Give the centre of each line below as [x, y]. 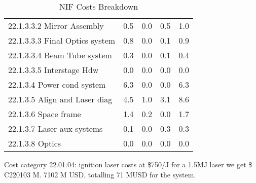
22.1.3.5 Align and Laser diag [60, 99]
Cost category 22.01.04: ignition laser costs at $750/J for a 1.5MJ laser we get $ [128, 164]
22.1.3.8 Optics [35, 143]
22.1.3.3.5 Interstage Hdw [53, 70]
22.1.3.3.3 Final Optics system [62, 40]
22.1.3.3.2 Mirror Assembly [56, 26]
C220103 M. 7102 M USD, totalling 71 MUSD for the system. [100, 174]
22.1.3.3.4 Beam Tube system [60, 55]
